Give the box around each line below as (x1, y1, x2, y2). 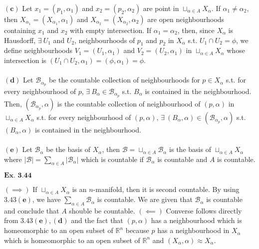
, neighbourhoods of (74, 34, 135, 45)
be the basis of (46, 144, 91, 154)
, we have (32, 194, 61, 204)
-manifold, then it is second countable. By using (93, 184, 240, 194)
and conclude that (4, 205, 59, 215)
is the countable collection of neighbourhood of (57, 98, 201, 108)
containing (4, 25, 36, 35)
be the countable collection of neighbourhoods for (48, 74, 200, 85)
